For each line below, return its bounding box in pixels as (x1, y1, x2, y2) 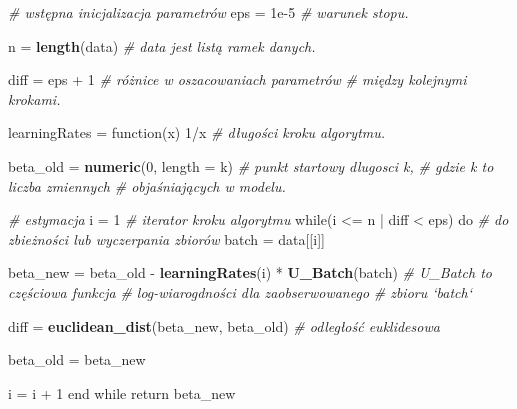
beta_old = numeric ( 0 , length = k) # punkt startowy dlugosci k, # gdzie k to (8, 155, 494, 176)
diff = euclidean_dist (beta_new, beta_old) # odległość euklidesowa (8, 315, 440, 336)
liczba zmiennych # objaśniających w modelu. (8, 175, 286, 196)
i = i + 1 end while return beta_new (8, 382, 236, 403)
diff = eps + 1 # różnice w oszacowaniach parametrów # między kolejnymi (8, 69, 467, 90)
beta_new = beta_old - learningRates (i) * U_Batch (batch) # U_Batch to (8, 262, 492, 283)
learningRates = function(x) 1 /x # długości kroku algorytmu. (8, 122, 386, 143)
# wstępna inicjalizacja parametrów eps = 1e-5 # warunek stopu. (8, 2, 409, 22)
